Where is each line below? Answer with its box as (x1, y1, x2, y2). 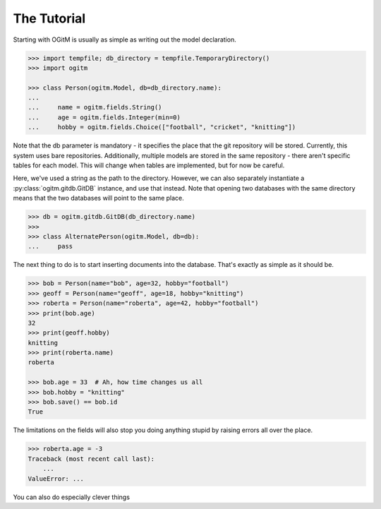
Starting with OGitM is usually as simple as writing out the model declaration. (13, 35, 236, 44)
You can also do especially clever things (13, 493, 131, 501)
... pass (28, 242, 73, 251)
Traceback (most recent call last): (28, 455, 155, 462)
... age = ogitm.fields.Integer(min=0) (28, 113, 181, 121)
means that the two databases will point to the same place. (13, 194, 185, 203)
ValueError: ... (28, 474, 85, 483)
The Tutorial (13, 11, 86, 26)
